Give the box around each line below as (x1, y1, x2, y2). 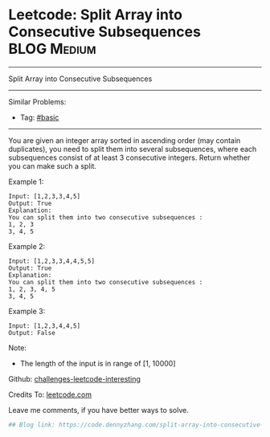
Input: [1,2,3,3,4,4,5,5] (8, 257, 95, 265)
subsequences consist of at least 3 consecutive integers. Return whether (8, 153, 251, 162)
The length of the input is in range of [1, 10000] (19, 358, 176, 368)
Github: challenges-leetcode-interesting (8, 374, 141, 383)
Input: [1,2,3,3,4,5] (8, 192, 81, 200)
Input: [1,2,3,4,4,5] (8, 321, 81, 330)
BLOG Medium (8, 40, 96, 58)
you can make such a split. (8, 161, 97, 170)
